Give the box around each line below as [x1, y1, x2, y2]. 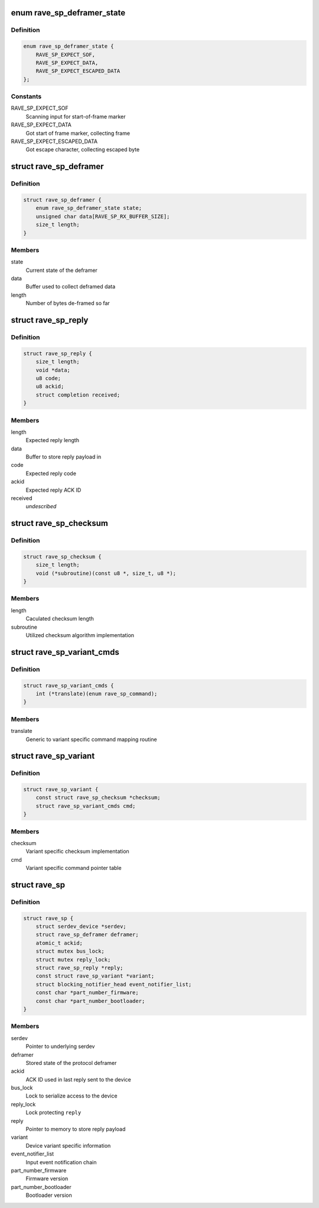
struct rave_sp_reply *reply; [35, 965, 123, 972]
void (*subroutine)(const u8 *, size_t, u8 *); [35, 570, 177, 576]
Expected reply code [25, 470, 77, 477]
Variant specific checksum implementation [25, 848, 129, 855]
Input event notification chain [25, 1158, 97, 1165]
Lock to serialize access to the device [25, 1092, 118, 1099]
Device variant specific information [25, 1142, 111, 1149]
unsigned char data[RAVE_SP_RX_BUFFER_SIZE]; [35, 213, 170, 220]
